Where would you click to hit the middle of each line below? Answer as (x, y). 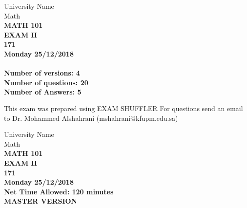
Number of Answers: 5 (43, 92)
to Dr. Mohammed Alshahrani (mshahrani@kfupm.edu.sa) (91, 118)
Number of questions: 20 (46, 82)
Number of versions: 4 (42, 73)
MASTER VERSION (41, 201)
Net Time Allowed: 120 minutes (59, 191)
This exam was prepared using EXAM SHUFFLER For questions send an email (123, 108)
